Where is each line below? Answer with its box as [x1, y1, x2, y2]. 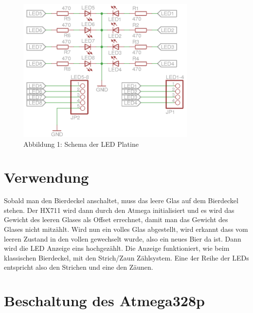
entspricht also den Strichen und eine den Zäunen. [4, 262, 153, 272]
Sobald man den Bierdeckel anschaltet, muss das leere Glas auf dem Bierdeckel [4, 195, 238, 206]
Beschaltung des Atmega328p [4, 291, 205, 311]
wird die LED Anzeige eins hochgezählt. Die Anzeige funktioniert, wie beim [4, 243, 230, 253]
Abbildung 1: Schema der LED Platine [23, 139, 139, 149]
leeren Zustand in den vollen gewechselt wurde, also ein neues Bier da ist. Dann [4, 233, 241, 243]
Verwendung [4, 167, 89, 187]
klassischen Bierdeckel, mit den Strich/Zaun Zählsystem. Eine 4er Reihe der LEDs [4, 252, 249, 262]
